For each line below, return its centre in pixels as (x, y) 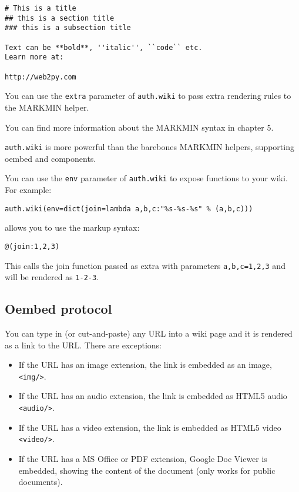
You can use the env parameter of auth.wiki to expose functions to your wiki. (146, 178)
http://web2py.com (41, 77)
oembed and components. (51, 158)
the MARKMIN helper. (47, 107)
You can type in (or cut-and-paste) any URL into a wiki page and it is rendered (149, 333)
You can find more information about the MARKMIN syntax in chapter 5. (139, 127)
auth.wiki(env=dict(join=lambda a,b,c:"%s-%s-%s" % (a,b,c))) (129, 209)
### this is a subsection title (68, 28)
